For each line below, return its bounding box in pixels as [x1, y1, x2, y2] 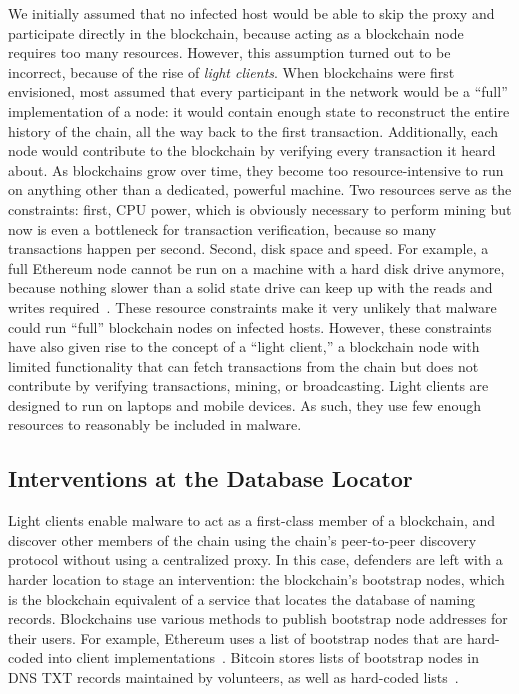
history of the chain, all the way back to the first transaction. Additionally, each [8, 120, 498, 141]
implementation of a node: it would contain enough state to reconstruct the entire [8, 100, 510, 121]
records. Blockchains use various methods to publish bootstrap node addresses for [8, 608, 508, 629]
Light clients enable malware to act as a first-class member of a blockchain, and [8, 510, 496, 531]
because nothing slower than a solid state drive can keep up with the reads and [8, 277, 493, 298]
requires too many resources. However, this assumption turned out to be [8, 42, 451, 63]
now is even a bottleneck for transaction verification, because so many [8, 218, 437, 239]
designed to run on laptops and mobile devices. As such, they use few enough [8, 394, 481, 415]
